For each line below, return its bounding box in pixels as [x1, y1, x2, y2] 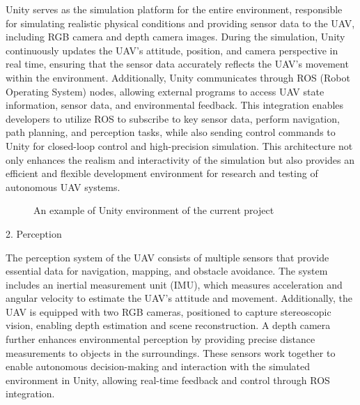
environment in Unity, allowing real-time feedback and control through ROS [6, 372, 330, 387]
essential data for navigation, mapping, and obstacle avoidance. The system [6, 263, 328, 278]
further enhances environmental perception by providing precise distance [6, 332, 315, 346]
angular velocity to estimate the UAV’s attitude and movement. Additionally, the [6, 291, 352, 305]
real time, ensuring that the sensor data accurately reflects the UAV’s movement [6, 56, 349, 71]
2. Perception [6, 226, 62, 240]
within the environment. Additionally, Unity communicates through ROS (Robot [6, 70, 350, 84]
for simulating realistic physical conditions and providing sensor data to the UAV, [6, 15, 355, 30]
